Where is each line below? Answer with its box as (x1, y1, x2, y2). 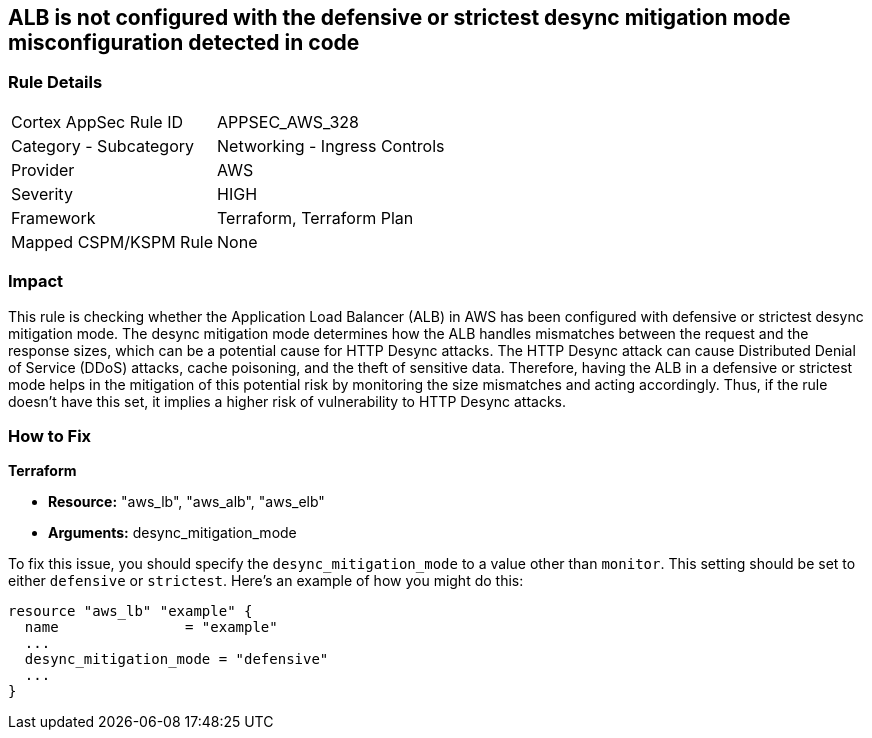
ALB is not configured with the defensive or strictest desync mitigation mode (8, 5, 791, 30)
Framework (11, 207, 96, 228)
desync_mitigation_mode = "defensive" (24, 651, 329, 668)
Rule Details (8, 72, 103, 93)
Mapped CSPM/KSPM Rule (11, 231, 214, 252)
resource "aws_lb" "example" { (8, 603, 253, 620)
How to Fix (8, 425, 92, 446)
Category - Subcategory (11, 135, 194, 156)
